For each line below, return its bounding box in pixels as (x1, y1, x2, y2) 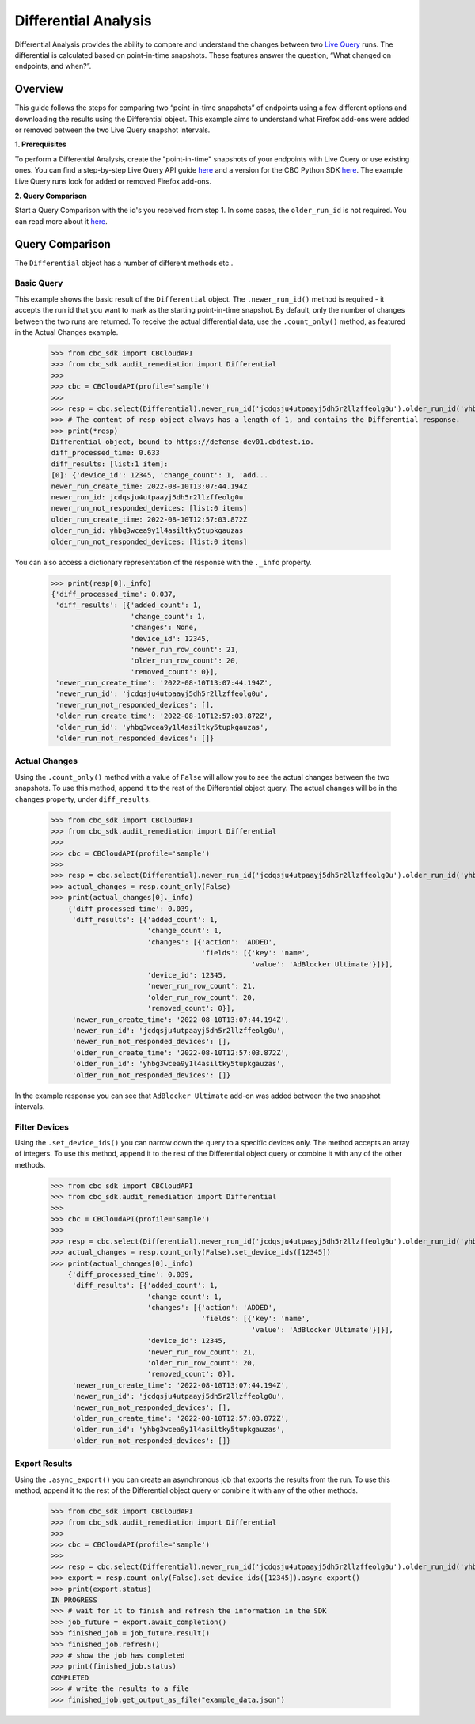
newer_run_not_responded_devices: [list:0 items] (51, 503, 248, 513)
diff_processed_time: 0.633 (51, 448, 160, 458)
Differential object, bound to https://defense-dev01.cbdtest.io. (51, 438, 314, 446)
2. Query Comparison (14, 191, 87, 200)
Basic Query (14, 278, 63, 289)
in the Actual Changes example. (14, 327, 119, 336)
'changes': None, (130, 623, 198, 632)
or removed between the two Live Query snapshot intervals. (14, 125, 211, 135)
